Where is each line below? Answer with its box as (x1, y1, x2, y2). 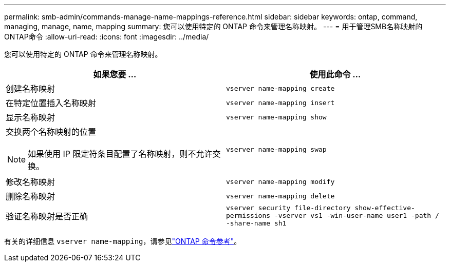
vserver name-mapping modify (226, 177, 335, 186)
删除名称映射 (6, 191, 55, 201)
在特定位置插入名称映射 (6, 98, 97, 108)
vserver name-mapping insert (226, 98, 335, 107)
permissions (226, 212, 271, 219)
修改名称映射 (6, 177, 55, 187)
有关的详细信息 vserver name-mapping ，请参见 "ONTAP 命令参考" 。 (4, 237, 241, 245)
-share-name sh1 (226, 219, 287, 227)
